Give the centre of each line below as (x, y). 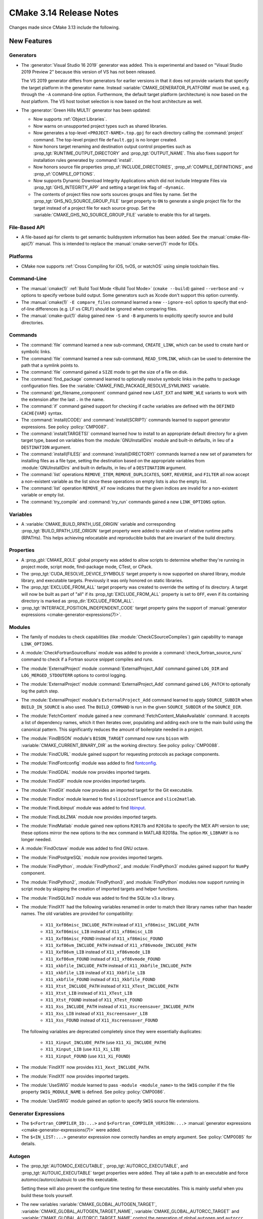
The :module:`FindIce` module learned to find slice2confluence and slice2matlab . (109, 799)
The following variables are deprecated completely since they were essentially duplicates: (112, 1031)
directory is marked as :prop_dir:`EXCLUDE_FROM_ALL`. (78, 601)
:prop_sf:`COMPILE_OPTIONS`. (64, 174)
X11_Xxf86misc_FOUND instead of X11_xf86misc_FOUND (104, 938)
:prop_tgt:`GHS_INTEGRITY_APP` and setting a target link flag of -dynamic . (109, 187)
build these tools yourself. (47, 1195)
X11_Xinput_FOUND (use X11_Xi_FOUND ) (88, 1056)
